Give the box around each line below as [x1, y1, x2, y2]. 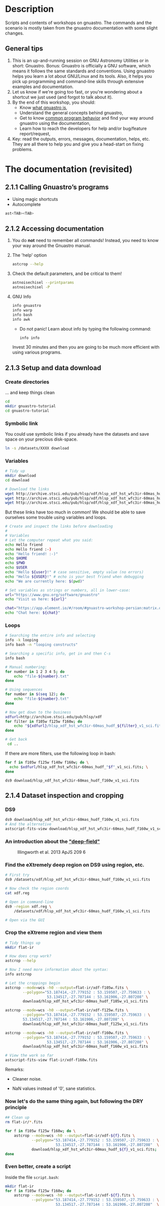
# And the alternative [5, 822, 52, 827]
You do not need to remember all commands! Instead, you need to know [12, 238, 159, 243]
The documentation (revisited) [5, 163, 133, 175]
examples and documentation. [12, 84, 74, 90]
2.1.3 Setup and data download [5, 363, 102, 372]
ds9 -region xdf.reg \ [5, 904, 52, 909]
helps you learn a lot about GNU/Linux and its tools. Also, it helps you [12, 73, 152, 79]
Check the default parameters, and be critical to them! [12, 271, 122, 276]
